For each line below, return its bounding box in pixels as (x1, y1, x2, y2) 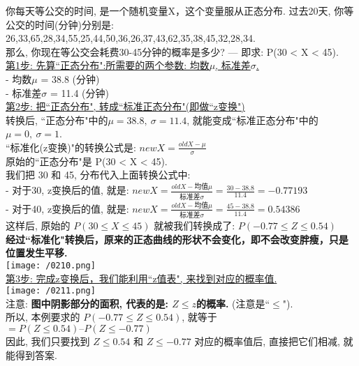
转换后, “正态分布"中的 (6, 112, 108, 127)
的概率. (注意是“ (196, 296, 270, 310)
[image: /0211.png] (6, 286, 96, 296)
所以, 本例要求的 (6, 310, 80, 324)
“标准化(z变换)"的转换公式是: (6, 139, 136, 154)
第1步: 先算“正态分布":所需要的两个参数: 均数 (6, 58, 210, 73)
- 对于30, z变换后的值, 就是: (6, 183, 129, 197)
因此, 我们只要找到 (6, 334, 90, 349)
